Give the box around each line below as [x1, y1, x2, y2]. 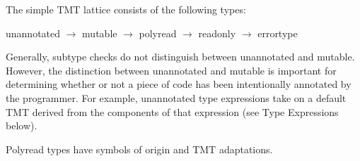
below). [6, 118, 37, 133]
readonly [198, 25, 236, 40]
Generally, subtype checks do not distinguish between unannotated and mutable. [6, 49, 355, 64]
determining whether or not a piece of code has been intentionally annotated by [6, 77, 352, 91]
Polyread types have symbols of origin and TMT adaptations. [6, 141, 273, 156]
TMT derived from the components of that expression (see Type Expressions [6, 104, 339, 119]
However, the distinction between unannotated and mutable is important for [6, 63, 337, 77]
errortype [257, 25, 298, 40]
